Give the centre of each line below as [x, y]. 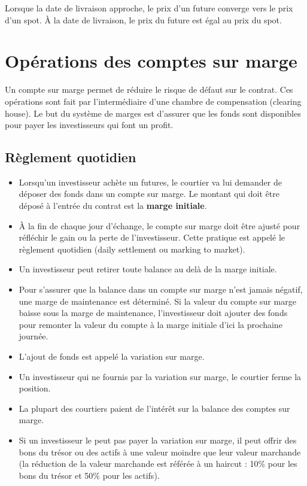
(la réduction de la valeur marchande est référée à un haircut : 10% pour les [158, 464]
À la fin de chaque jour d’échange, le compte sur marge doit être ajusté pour [159, 225]
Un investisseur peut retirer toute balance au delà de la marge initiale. [148, 269]
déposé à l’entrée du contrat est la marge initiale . [113, 206]
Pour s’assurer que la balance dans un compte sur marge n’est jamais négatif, [161, 289]
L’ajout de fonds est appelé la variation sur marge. [112, 356]
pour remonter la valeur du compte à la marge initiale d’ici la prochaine [151, 324]
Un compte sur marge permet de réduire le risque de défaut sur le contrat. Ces [149, 89]
